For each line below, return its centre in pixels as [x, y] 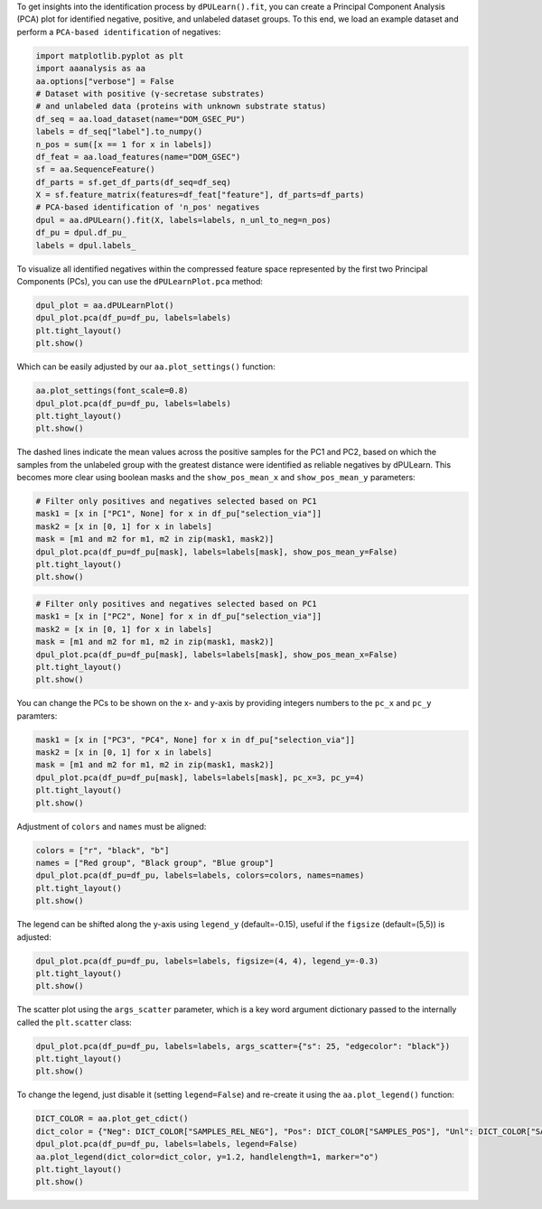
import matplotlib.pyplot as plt [110, 56]
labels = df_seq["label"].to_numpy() [119, 132]
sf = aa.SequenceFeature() [95, 170]
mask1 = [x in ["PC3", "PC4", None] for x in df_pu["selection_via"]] [196, 739]
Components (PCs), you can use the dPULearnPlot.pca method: [140, 281]
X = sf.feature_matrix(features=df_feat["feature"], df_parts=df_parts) [200, 195]
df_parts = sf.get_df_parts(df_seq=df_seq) [134, 182]
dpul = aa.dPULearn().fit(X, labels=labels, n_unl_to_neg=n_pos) [183, 220]
